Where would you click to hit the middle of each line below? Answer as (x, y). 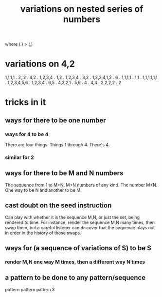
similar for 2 (19, 157)
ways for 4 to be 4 (27, 134)
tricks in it (26, 102)
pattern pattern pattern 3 (30, 289)
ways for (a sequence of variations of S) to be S (78, 248)
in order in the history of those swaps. (43, 233)
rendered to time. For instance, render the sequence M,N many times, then (80, 222)
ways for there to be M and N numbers (64, 173)
